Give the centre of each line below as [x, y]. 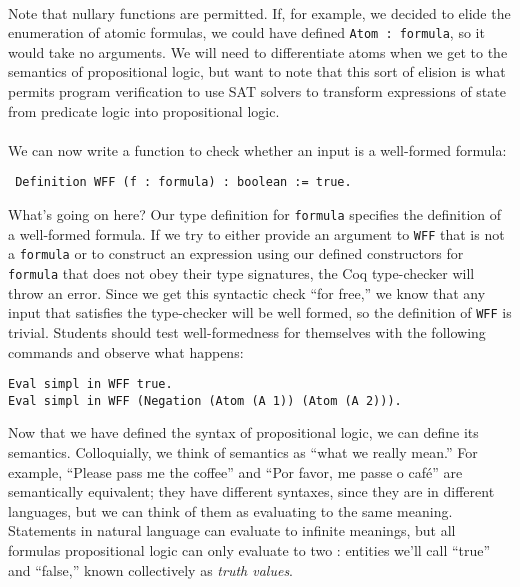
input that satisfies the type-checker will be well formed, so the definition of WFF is [260, 312]
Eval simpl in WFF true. [90, 384]
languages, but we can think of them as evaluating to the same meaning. [230, 510]
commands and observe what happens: [126, 351]
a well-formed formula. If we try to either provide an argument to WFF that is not [256, 233]
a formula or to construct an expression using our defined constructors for [236, 253]
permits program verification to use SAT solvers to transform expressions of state [257, 91]
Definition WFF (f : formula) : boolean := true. [183, 182]
